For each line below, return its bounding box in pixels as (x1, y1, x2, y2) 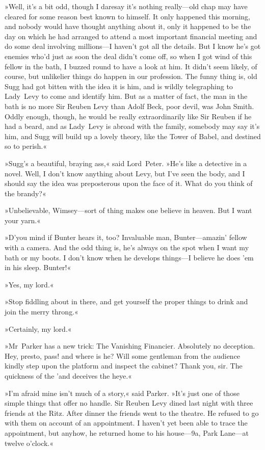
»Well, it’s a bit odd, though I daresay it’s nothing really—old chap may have (5, 1, 248, 11)
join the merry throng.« (5, 306, 78, 317)
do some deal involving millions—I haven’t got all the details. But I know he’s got (5, 41, 261, 51)
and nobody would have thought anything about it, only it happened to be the (5, 21, 251, 32)
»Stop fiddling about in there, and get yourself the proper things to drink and (5, 296, 248, 307)
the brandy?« (5, 188, 46, 198)
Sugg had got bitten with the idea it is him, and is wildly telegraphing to (5, 81, 233, 91)
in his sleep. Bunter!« (5, 262, 71, 273)
